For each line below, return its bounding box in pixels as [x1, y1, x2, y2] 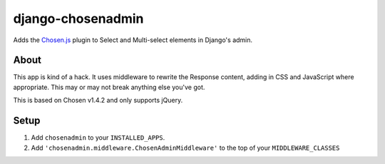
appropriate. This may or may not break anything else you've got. [13, 83, 205, 91]
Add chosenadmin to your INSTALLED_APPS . [31, 133, 165, 142]
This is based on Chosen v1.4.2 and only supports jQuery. [13, 96, 183, 105]
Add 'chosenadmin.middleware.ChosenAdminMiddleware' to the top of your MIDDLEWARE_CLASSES [31, 143, 340, 152]
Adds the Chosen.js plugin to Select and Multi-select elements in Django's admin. [13, 36, 253, 44]
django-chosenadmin [13, 11, 144, 26]
